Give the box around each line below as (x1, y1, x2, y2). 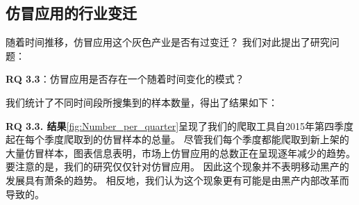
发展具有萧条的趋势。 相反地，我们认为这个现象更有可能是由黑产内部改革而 (6, 172, 349, 187)
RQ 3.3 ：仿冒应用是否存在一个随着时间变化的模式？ (6, 72, 244, 86)
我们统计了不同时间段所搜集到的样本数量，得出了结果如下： (6, 95, 278, 109)
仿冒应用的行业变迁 (6, 2, 137, 24)
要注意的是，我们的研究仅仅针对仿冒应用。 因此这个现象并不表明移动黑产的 (6, 159, 349, 174)
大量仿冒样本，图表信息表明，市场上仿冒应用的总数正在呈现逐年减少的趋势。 (6, 145, 356, 160)
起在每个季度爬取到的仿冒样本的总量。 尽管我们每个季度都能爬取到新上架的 (6, 132, 349, 147)
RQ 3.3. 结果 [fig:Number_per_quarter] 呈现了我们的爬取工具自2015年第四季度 (6, 118, 354, 133)
